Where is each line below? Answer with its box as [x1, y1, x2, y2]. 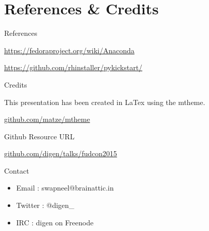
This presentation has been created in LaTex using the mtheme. [4, 96, 205, 107]
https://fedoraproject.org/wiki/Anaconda [4, 45, 135, 55]
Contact [4, 165, 29, 176]
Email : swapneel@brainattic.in [16, 182, 114, 193]
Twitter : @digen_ [16, 200, 74, 211]
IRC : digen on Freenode [16, 217, 93, 227]
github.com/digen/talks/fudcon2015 [4, 148, 117, 159]
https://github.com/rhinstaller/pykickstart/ [4, 62, 143, 73]
